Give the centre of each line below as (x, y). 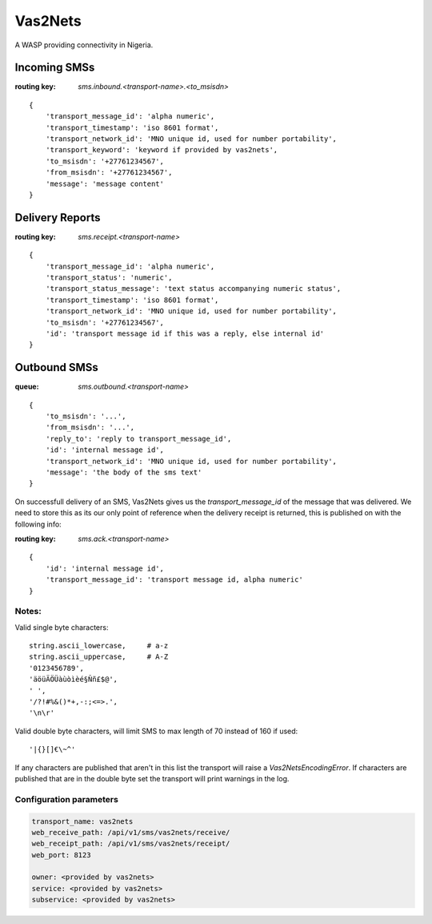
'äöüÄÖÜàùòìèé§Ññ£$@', (74, 680)
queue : (27, 387)
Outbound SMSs (57, 367)
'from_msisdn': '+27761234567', (109, 173)
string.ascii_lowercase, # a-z (99, 646)
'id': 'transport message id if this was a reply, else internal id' (185, 334)
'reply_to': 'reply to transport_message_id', (138, 438)
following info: (38, 524)
